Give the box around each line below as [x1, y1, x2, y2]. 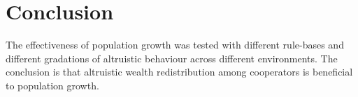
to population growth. [6, 78, 99, 92]
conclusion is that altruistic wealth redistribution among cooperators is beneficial [6, 64, 353, 79]
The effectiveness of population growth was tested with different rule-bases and [6, 37, 344, 52]
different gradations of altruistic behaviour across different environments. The [6, 51, 338, 65]
